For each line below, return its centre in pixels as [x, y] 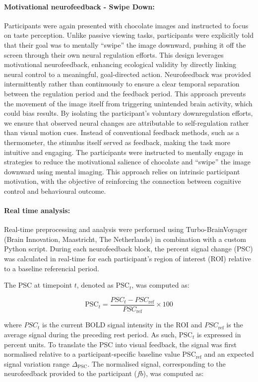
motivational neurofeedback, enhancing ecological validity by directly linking [120, 64]
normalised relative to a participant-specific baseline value [92, 354]
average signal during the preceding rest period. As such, [90, 334]
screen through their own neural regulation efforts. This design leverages [114, 54]
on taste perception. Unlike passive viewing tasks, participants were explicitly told [129, 35]
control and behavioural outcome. [55, 191]
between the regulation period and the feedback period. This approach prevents [125, 93]
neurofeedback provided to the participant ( [70, 373]
